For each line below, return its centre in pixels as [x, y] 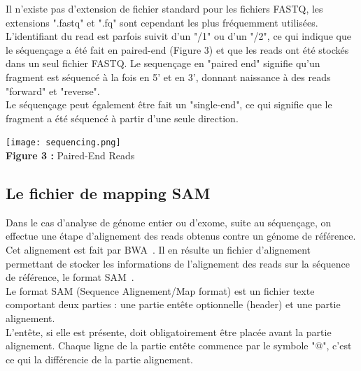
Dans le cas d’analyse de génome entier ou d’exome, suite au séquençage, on [169, 222]
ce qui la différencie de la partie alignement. [100, 359]
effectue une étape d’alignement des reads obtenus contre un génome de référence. [181, 236]
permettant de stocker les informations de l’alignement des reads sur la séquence [178, 263]
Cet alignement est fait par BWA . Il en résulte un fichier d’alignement [158, 249]
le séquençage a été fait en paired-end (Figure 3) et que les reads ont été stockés [177, 49]
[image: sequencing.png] [63, 143]
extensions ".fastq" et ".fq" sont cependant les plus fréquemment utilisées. [162, 22]
